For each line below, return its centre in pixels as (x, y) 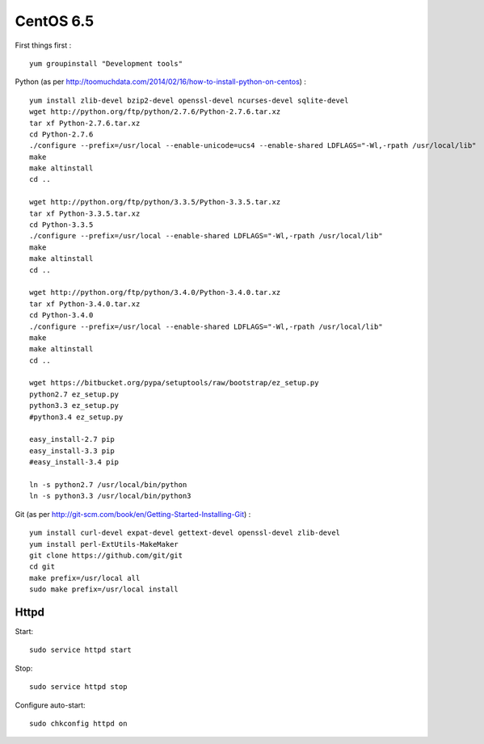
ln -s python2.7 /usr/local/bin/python (108, 485)
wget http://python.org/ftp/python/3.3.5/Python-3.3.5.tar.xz (155, 202)
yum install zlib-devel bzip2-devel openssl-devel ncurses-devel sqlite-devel (189, 100)
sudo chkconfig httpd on (78, 723)
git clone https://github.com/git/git (106, 555)
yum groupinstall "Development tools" (106, 63)
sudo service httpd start (81, 650)
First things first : (43, 45)
